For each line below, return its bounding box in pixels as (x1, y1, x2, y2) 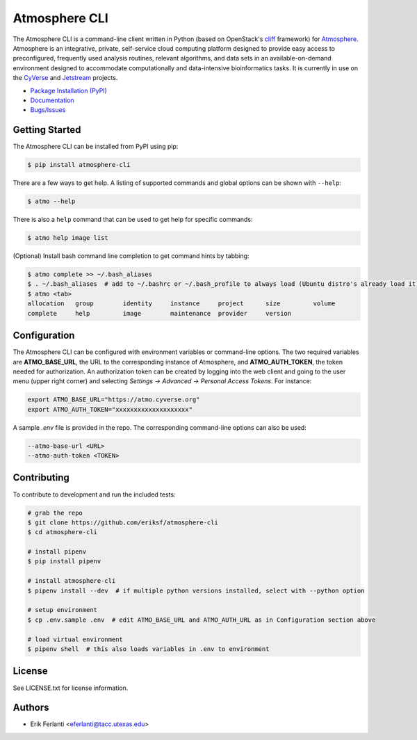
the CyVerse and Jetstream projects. (13, 74, 118, 82)
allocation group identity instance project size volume (27, 300, 336, 307)
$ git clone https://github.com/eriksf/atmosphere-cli (27, 518, 218, 526)
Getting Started (13, 124, 81, 136)
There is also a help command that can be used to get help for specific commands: (13, 216, 253, 224)
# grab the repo (27, 508, 83, 517)
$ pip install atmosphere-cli (27, 161, 131, 169)
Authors (13, 702, 49, 714)
